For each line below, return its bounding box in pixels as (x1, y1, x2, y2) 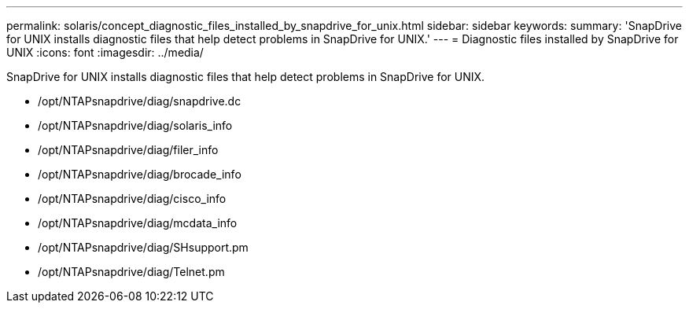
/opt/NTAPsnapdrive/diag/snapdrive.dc (38, 94, 241, 108)
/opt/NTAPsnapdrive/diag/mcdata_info (38, 216, 238, 230)
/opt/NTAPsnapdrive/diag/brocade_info (38, 167, 241, 181)
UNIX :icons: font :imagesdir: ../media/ (6, 46, 204, 59)
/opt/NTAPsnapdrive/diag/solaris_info (38, 119, 233, 132)
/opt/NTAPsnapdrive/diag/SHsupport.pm (38, 241, 249, 254)
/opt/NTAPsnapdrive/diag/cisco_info (38, 192, 227, 205)
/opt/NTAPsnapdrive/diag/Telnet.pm (38, 265, 225, 278)
